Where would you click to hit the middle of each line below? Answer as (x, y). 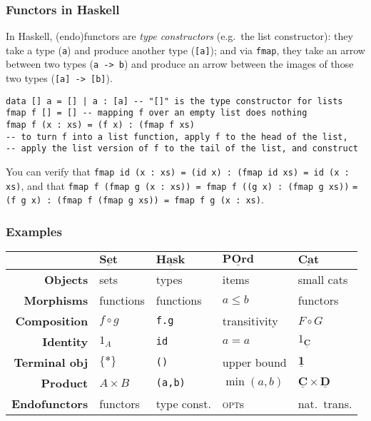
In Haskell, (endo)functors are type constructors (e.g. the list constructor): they (179, 36)
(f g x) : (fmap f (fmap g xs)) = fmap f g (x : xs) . (135, 199)
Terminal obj (51, 362)
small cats (323, 279)
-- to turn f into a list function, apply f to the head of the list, (177, 137)
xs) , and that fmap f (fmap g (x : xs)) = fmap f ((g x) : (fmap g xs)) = (182, 185)
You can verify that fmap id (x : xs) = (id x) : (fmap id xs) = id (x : (178, 172)
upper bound (254, 362)
